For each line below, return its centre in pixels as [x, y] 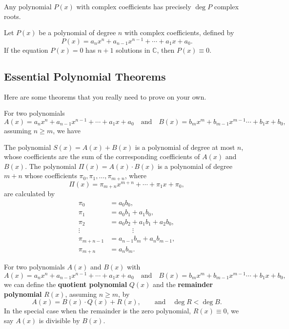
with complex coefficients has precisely [134, 6]
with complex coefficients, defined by [179, 32]
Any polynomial [28, 6]
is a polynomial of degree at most [185, 147]
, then [166, 50]
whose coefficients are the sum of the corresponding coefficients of [102, 156]
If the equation [26, 50]
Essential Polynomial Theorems [85, 76]
